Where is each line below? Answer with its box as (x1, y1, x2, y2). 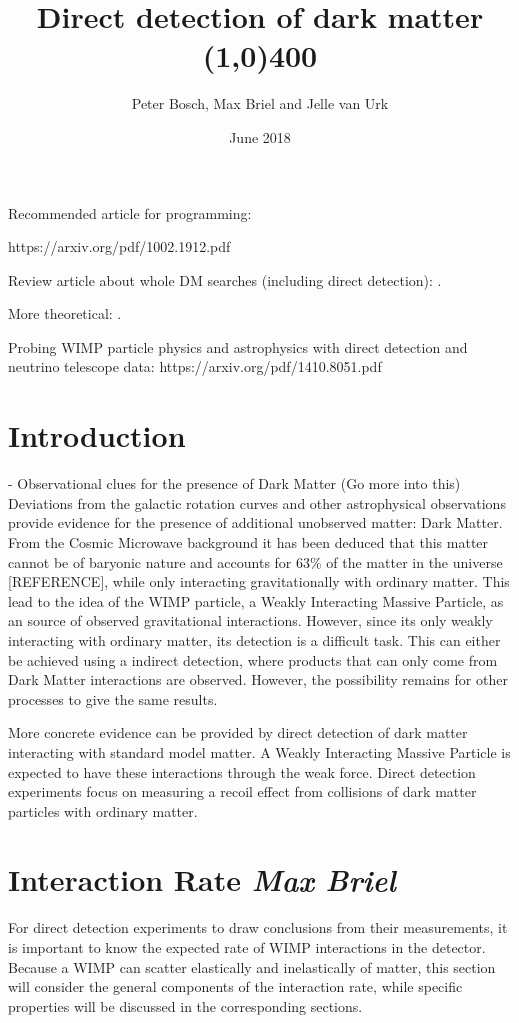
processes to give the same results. (8, 688, 218, 709)
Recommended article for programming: (8, 202, 252, 223)
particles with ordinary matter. (8, 800, 198, 821)
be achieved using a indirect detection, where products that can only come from (8, 649, 498, 670)
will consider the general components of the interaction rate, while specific (8, 976, 463, 997)
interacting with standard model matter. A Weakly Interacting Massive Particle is (8, 741, 511, 762)
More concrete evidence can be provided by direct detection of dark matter (8, 722, 468, 743)
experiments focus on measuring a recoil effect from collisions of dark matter (8, 781, 477, 802)
